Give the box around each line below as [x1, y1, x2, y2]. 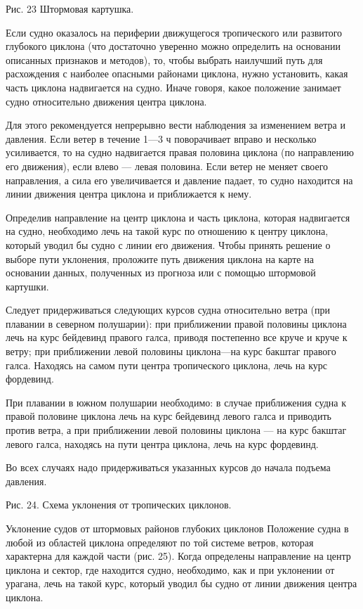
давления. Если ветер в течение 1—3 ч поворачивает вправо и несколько [6, 131, 317, 146]
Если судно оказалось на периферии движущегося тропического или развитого [6, 25, 343, 39]
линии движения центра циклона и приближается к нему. [6, 186, 252, 201]
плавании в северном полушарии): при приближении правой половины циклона [6, 316, 347, 331]
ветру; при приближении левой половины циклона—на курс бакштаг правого [6, 344, 336, 359]
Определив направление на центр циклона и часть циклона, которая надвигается [6, 210, 350, 224]
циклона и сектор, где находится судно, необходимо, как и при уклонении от [6, 562, 335, 577]
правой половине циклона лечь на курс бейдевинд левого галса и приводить [6, 409, 331, 423]
